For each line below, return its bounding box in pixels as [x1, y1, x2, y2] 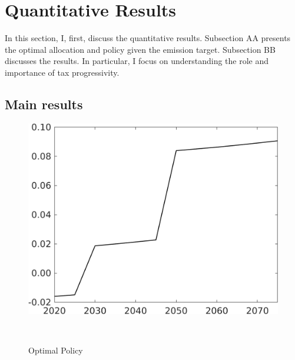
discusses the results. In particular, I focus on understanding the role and [5, 55, 269, 67]
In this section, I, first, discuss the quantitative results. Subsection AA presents [5, 32, 291, 44]
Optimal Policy [28, 344, 83, 356]
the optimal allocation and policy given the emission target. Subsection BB [5, 43, 276, 55]
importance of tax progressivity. [5, 66, 120, 78]
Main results [5, 95, 83, 113]
